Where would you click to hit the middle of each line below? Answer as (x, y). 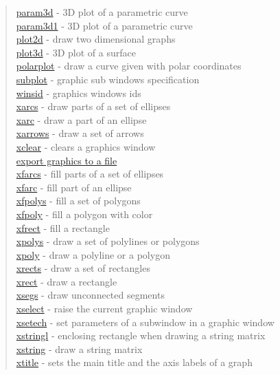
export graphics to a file (67, 160)
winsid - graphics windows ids (79, 93)
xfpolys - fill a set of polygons (78, 201)
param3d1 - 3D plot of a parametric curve (104, 25)
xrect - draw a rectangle (67, 281)
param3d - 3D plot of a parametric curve (102, 12)
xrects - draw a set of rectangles (83, 268)
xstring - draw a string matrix (79, 349)
